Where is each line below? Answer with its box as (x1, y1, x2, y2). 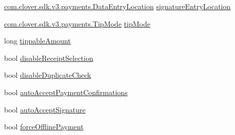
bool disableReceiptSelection (4, 52, 93, 63)
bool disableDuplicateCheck (4, 70, 91, 80)
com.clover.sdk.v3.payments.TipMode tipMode (4, 18, 150, 29)
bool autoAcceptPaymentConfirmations (4, 86, 128, 97)
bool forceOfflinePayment (4, 121, 84, 132)
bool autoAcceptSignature (4, 104, 86, 115)
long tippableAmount (4, 35, 71, 46)
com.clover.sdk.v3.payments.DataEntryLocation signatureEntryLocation (4, 1, 231, 11)
